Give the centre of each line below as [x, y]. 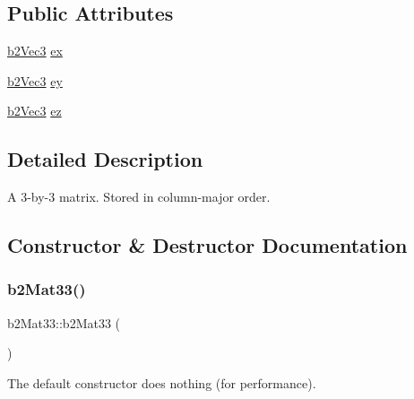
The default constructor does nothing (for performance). [162, 382]
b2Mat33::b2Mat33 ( [64, 322]
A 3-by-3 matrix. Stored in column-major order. [139, 197]
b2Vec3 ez [34, 111]
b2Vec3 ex [35, 51]
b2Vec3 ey [35, 80]
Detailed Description [105, 159]
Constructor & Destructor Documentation [207, 245]
